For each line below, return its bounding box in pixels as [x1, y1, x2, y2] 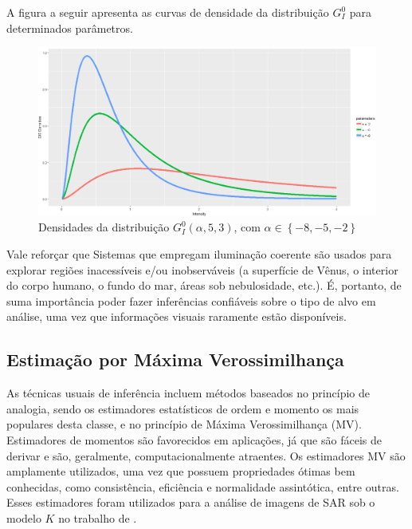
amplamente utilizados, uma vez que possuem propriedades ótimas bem [6, 463, 355, 480]
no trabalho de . [58, 509, 137, 526]
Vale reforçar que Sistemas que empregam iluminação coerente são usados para [6, 245, 392, 262]
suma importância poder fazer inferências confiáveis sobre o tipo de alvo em [6, 292, 376, 309]
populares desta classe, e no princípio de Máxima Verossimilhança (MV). [6, 416, 362, 432]
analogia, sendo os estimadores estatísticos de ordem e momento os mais [6, 400, 359, 416]
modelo [6, 509, 41, 526]
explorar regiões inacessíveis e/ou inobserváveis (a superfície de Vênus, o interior [6, 261, 398, 278]
